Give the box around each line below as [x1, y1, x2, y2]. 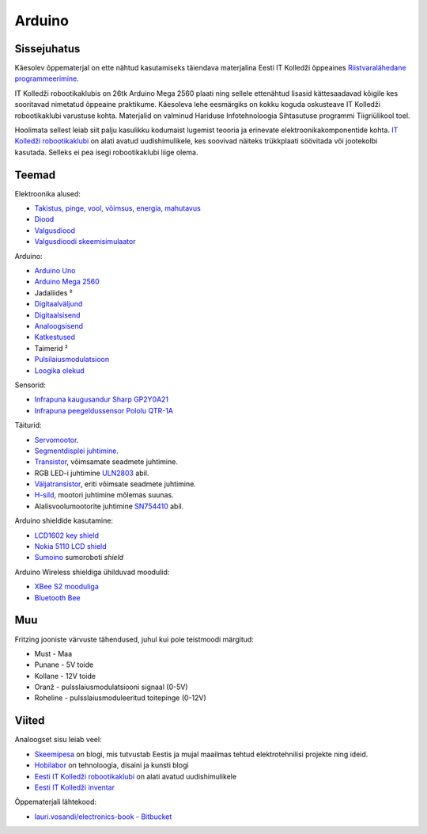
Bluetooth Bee [34, 592, 81, 602]
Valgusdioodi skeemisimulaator [34, 237, 136, 246]
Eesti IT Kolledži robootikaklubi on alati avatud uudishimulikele [34, 771, 237, 781]
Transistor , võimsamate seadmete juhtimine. [34, 457, 178, 467]
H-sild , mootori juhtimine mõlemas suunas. [34, 490, 174, 500]
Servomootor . [34, 435, 79, 444]
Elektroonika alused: [14, 189, 81, 198]
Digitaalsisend [34, 310, 81, 320]
